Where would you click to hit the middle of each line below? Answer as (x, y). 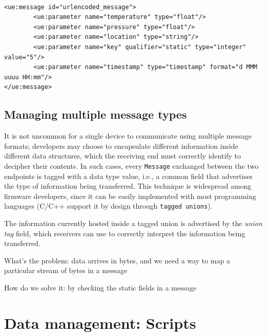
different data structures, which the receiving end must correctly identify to (123, 156)
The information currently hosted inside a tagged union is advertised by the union (133, 223)
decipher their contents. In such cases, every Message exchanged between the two (131, 165)
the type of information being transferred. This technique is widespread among (128, 186)
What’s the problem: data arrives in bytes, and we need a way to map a (117, 260)
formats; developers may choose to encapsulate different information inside (121, 145)
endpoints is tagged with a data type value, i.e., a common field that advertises (128, 176)
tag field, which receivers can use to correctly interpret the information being (125, 233)
